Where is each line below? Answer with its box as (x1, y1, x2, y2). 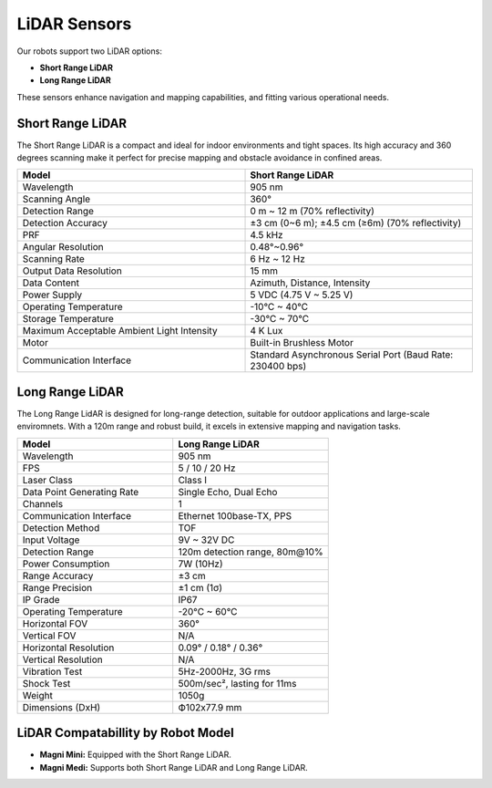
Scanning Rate (22, 253, 86, 265)
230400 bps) (250, 360, 307, 373)
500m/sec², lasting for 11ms (178, 677, 297, 689)
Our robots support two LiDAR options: (16, 46, 163, 57)
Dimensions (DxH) (22, 700, 101, 713)
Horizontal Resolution (22, 641, 115, 654)
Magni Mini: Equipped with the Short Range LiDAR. (39, 749, 231, 761)
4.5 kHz (250, 229, 283, 242)
